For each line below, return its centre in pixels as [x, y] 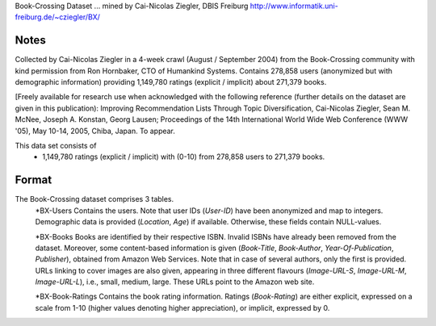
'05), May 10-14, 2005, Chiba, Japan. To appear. [95, 131]
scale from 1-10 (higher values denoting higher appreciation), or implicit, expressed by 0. [182, 307]
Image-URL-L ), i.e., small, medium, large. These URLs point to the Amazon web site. [175, 282]
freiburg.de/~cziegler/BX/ [58, 17]
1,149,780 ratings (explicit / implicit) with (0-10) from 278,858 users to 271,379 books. [184, 157]
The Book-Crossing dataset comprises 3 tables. [94, 199]
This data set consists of [56, 146]
